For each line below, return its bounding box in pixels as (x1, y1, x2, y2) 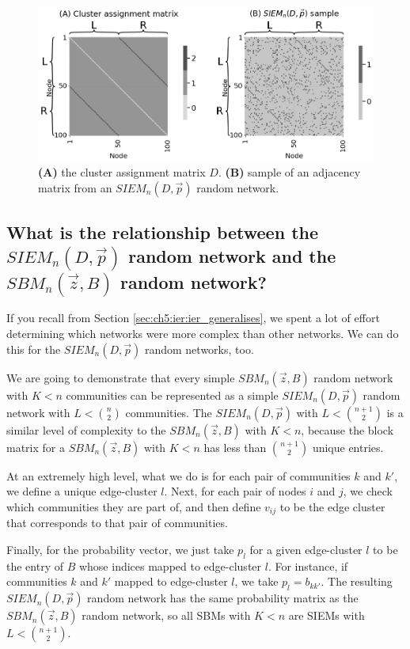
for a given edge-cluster (249, 541, 363, 557)
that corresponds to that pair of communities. (6, 514, 228, 531)
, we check (343, 483, 393, 499)
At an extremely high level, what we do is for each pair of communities (6, 467, 351, 484)
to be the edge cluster (279, 498, 385, 514)
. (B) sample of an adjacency (218, 164, 361, 180)
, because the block (301, 421, 394, 438)
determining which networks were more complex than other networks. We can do (6, 325, 399, 342)
